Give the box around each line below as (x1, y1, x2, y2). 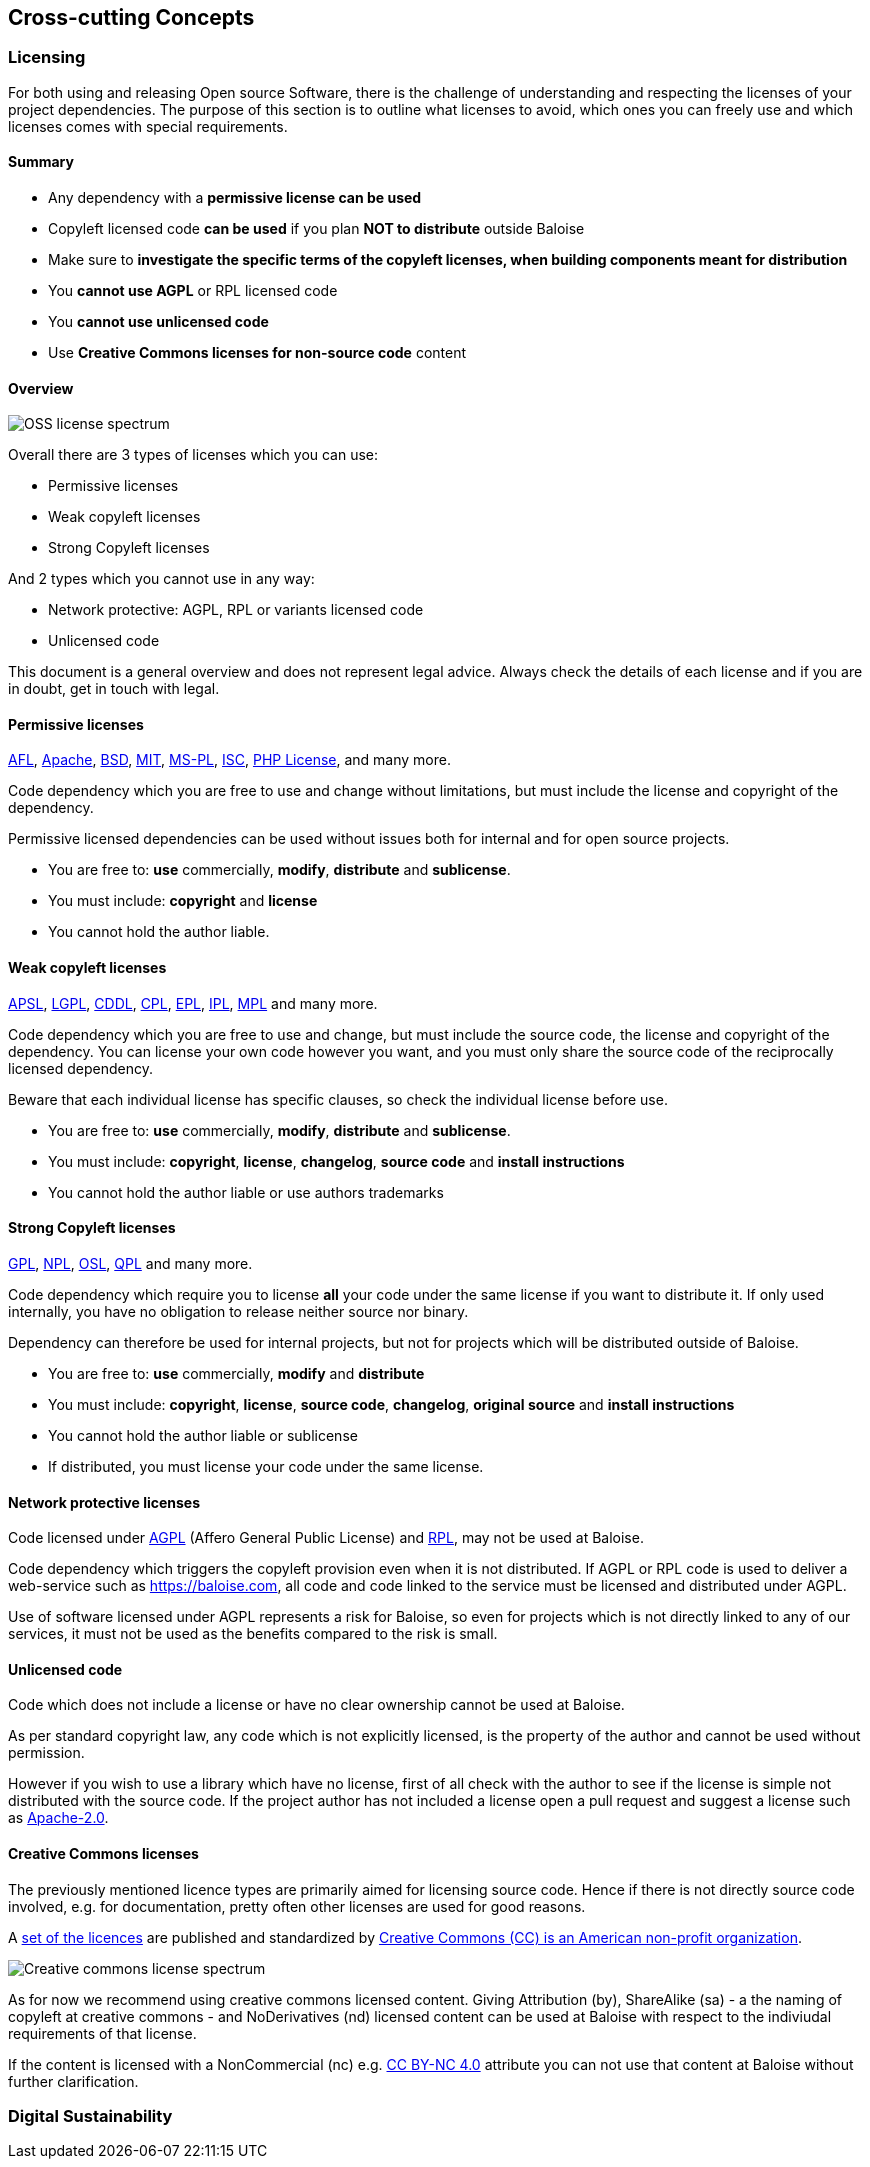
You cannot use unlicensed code (48, 313, 269, 331)
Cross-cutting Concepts (8, 5, 255, 30)
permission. (8, 1744, 85, 1762)
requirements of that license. (8, 2024, 197, 2042)
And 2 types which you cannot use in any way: (8, 570, 315, 588)
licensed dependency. (8, 1059, 154, 1077)
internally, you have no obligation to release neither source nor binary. (8, 1302, 469, 1320)
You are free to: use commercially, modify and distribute (48, 1364, 425, 1382)
